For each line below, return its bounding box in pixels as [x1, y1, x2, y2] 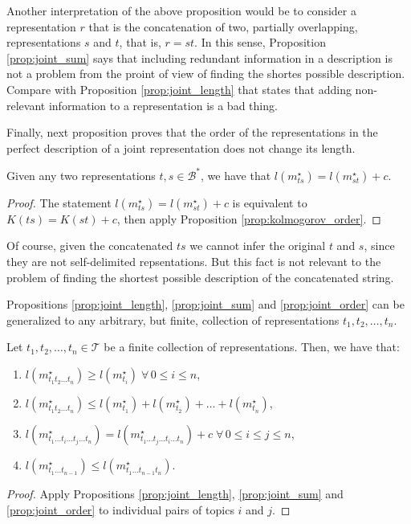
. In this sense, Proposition [194, 34, 326, 51]
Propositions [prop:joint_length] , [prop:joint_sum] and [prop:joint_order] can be [6, 296, 405, 313]
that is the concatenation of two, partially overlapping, [88, 18, 358, 35]
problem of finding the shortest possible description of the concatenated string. [6, 268, 394, 285]
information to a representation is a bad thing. [48, 96, 278, 113]
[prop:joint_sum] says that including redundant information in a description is [6, 49, 393, 66]
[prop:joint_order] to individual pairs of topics [6, 501, 234, 518]
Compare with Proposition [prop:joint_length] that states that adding [6, 80, 352, 97]
